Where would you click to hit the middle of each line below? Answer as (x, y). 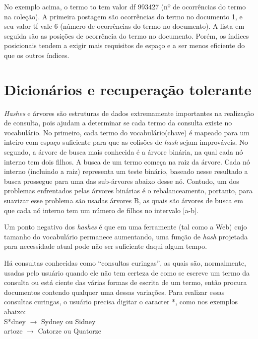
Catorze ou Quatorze (70, 331)
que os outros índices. (37, 55)
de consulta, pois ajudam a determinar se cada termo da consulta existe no (118, 123)
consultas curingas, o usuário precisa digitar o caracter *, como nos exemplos (121, 302)
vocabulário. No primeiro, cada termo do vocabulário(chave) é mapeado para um (127, 132)
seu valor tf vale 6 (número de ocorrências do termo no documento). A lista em (124, 26)
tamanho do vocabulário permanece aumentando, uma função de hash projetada (126, 236)
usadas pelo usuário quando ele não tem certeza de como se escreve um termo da (127, 272)
